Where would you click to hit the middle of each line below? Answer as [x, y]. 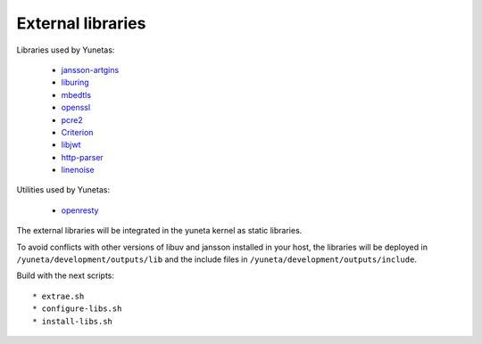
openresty [80, 210]
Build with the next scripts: [66, 275]
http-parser [83, 157]
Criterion [77, 132]
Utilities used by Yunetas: [63, 190]
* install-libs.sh [73, 321]
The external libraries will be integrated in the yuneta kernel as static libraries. [159, 231]
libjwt [71, 145]
